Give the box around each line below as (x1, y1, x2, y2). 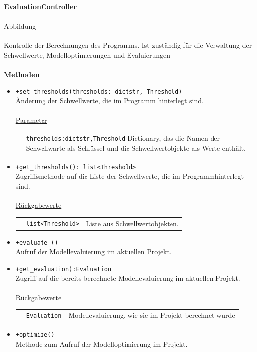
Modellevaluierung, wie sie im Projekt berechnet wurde (68, 310, 235, 320)
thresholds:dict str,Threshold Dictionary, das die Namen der (26, 132, 220, 143)
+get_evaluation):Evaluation (15, 265, 112, 273)
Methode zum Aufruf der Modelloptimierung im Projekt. (15, 338, 188, 349)
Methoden (4, 69, 40, 79)
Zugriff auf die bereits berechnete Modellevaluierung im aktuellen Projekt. (15, 273, 240, 283)
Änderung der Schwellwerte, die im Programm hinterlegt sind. (15, 95, 204, 106)
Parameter (15, 115, 47, 125)
